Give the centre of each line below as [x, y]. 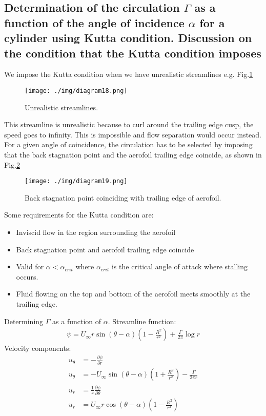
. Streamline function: [142, 321]
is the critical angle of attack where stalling [180, 266]
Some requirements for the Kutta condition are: [79, 215]
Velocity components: [38, 348]
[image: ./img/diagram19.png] [76, 181]
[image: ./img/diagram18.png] [76, 91]
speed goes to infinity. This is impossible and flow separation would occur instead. [133, 134]
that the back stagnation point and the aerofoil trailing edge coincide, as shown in [133, 154]
